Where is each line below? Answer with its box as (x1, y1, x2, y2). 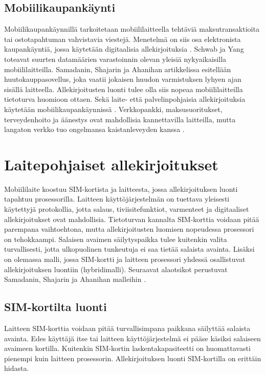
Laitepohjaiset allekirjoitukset (4, 153, 218, 174)
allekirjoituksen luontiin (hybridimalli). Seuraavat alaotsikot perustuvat (4, 263, 228, 274)
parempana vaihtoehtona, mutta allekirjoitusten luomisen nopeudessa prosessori (4, 224, 254, 234)
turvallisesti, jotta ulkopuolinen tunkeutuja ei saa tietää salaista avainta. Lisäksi (4, 244, 255, 254)
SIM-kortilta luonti (4, 299, 107, 315)
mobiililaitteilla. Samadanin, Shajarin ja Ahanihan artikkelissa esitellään (4, 63, 231, 74)
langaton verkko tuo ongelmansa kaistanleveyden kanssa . (4, 124, 185, 135)
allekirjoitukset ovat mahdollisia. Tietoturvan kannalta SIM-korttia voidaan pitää (4, 213, 259, 224)
